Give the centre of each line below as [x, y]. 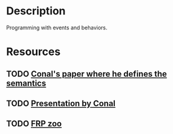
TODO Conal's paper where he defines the [86, 74]
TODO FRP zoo [34, 124]
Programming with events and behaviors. [57, 28]
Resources [34, 52]
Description [36, 11]
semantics [26, 83]
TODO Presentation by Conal [61, 103]
